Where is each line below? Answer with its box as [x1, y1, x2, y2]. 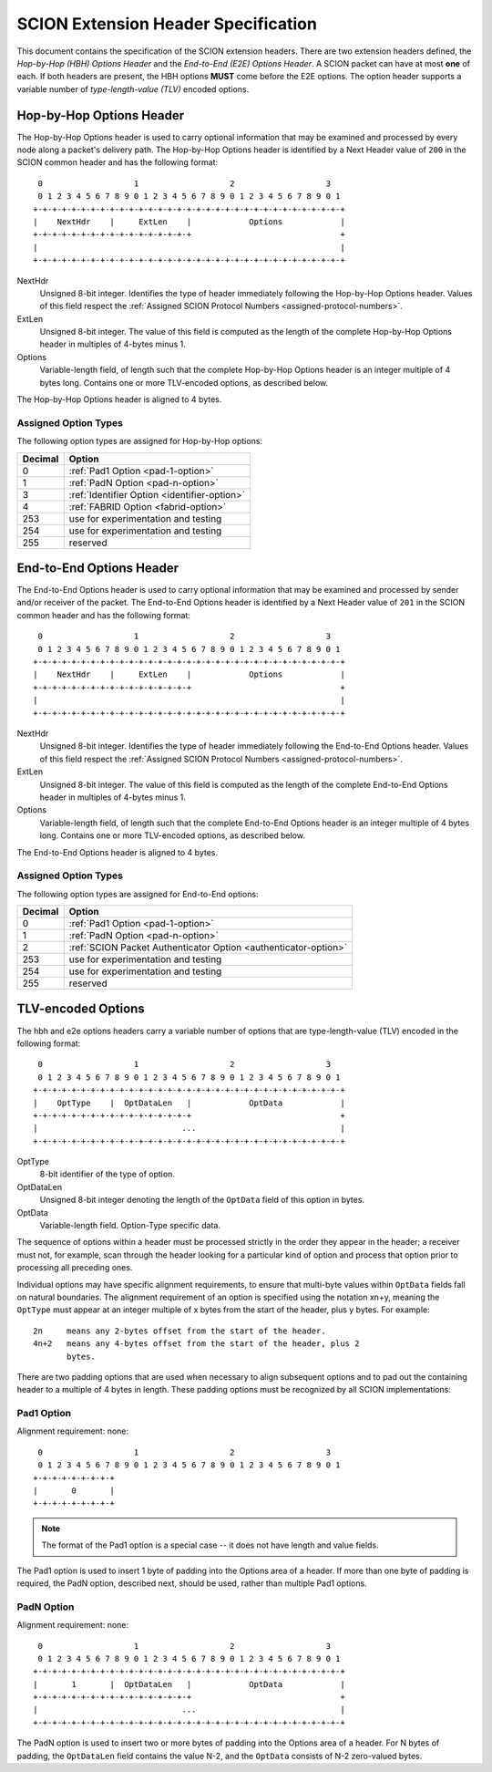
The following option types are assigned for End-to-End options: [16, 888, 259, 899]
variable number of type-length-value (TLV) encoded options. [16, 83, 250, 95]
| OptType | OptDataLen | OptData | [33, 1097, 345, 1108]
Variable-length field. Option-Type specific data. [39, 1220, 220, 1231]
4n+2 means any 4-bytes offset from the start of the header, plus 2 [33, 1339, 360, 1349]
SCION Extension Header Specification [16, 14, 318, 34]
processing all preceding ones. [16, 1262, 133, 1273]
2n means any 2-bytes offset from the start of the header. [33, 1325, 327, 1336]
